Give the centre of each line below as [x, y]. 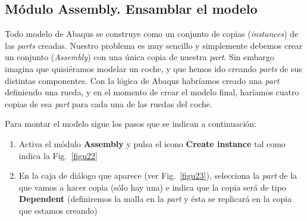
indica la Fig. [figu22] [58, 155]
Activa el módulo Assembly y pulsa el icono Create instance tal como [152, 143]
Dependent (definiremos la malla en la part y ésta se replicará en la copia [155, 199]
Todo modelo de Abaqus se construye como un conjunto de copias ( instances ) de [152, 34]
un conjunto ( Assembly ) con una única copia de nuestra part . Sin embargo [140, 57]
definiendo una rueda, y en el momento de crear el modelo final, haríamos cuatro [152, 92]
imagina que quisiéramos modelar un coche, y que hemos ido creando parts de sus [153, 68]
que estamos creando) [58, 210]
